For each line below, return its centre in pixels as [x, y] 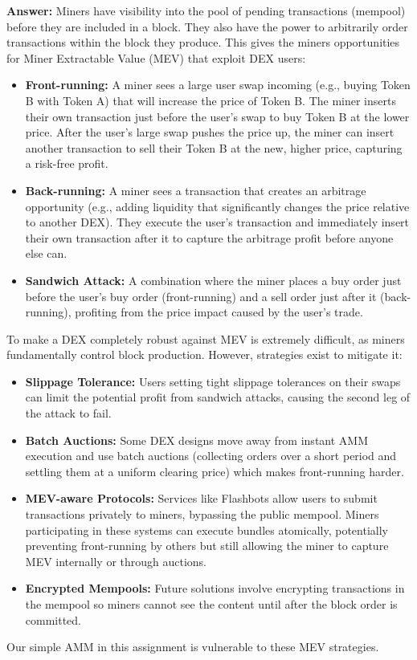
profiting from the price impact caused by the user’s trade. [219, 312]
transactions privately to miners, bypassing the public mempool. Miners [202, 514]
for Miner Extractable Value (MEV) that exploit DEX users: [156, 57]
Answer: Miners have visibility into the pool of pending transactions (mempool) [206, 10]
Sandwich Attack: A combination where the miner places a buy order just [213, 280]
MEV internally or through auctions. [116, 561]
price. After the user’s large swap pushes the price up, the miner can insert [210, 132]
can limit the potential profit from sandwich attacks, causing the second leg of [218, 397]
